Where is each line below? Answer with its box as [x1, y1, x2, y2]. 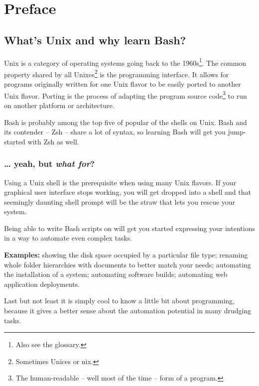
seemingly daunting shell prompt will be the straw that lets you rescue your [4, 196, 236, 207]
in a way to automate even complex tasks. [4, 233, 132, 243]
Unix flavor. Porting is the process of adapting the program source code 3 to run [4, 89, 247, 101]
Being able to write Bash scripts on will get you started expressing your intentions [4, 223, 255, 233]
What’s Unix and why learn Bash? [4, 32, 186, 47]
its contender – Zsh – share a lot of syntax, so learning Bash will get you [4, 127, 226, 137]
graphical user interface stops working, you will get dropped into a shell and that [4, 187, 251, 197]
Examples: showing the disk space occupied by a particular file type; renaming [4, 250, 248, 260]
